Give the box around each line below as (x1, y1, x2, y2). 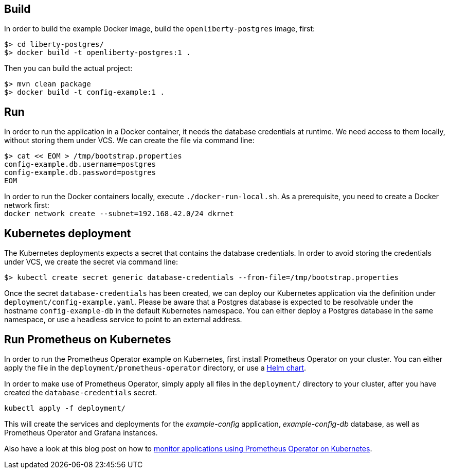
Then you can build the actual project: (4, 64, 133, 73)
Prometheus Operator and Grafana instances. (4, 428, 158, 437)
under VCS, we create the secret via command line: (4, 257, 178, 267)
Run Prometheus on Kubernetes (4, 332, 171, 346)
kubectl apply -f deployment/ (4, 404, 126, 412)
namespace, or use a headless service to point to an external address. (4, 315, 242, 324)
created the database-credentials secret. (4, 388, 157, 397)
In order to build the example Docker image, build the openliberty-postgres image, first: (4, 24, 315, 33)
